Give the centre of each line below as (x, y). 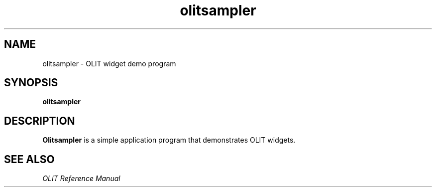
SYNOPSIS (31, 83)
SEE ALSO (29, 159)
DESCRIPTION (40, 121)
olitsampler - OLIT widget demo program (109, 63)
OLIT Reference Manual (81, 179)
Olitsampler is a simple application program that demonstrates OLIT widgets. (169, 140)
